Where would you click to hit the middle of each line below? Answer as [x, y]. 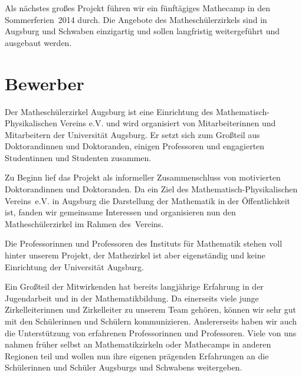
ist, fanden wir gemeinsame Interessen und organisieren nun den [120, 212]
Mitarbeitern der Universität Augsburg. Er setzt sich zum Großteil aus [132, 134]
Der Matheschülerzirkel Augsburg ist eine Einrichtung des [109, 111]
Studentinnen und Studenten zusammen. [78, 157]
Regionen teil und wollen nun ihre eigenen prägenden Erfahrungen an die [137, 355]
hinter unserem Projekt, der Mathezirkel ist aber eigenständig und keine [135, 255]
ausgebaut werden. [38, 42]
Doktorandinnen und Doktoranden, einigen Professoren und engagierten [135, 146]
